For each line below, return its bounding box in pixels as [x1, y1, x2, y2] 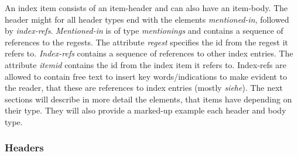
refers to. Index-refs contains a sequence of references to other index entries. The [5, 47, 293, 59]
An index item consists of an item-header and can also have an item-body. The [5, 2, 288, 13]
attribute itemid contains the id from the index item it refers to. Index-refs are [5, 58, 286, 70]
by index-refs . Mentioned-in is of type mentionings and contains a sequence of [5, 24, 283, 37]
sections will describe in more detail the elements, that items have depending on [5, 93, 292, 105]
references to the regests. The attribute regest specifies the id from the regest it [5, 36, 288, 48]
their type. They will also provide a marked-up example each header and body [5, 104, 286, 116]
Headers [5, 140, 44, 155]
